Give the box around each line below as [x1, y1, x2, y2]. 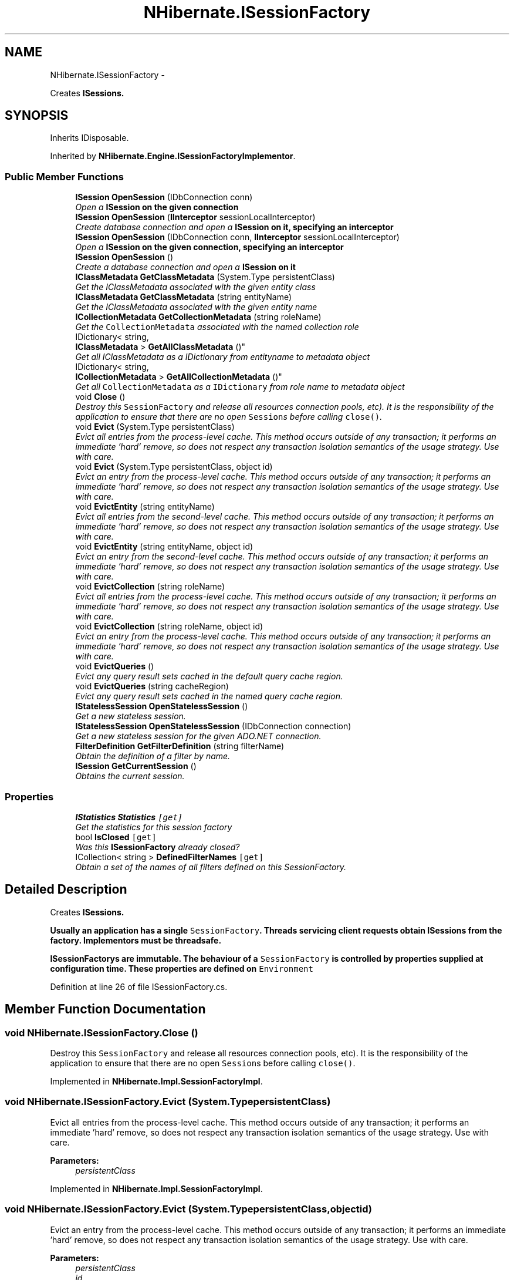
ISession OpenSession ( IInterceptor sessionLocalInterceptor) [75, 212, 316, 223]
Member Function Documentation [5, 1002, 206, 1017]
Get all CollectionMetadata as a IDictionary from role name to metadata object [75, 382, 405, 392]
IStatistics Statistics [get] [75, 811, 183, 822]
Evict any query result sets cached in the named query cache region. [75, 691, 343, 702]
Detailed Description [5, 882, 127, 897]
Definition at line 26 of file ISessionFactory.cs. [50, 981, 228, 992]
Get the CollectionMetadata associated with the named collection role [75, 322, 359, 332]
